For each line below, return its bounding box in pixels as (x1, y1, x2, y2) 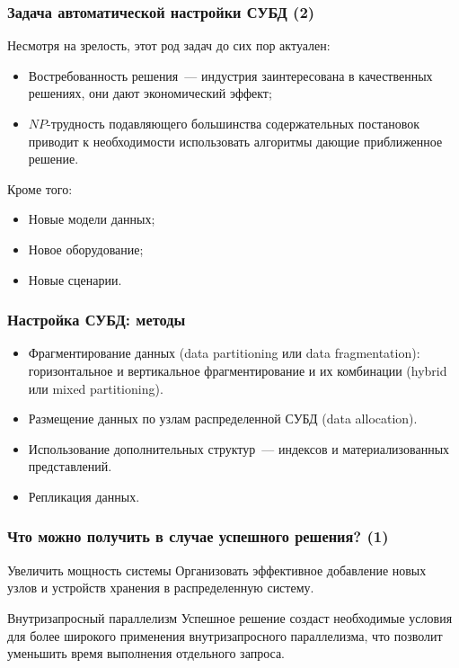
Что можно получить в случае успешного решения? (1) (7, 525, 389, 548)
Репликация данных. (28, 486, 140, 505)
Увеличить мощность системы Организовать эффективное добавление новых (7, 560, 427, 579)
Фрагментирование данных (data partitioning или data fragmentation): (28, 343, 420, 362)
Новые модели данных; (28, 209, 155, 228)
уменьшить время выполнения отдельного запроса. (7, 644, 285, 663)
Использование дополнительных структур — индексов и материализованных (28, 439, 450, 458)
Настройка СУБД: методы (7, 308, 186, 331)
